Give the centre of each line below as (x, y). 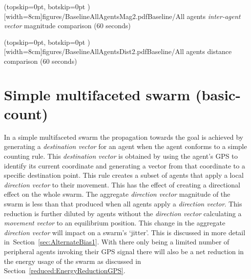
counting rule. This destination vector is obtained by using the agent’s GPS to (121, 156)
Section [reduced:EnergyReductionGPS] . (65, 270)
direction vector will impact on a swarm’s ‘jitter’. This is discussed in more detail (125, 232)
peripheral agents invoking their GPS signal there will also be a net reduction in (124, 251)
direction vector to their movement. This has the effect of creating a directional (122, 184)
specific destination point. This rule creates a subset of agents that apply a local (124, 175)
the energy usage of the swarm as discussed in (73, 261)
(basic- (218, 94)
